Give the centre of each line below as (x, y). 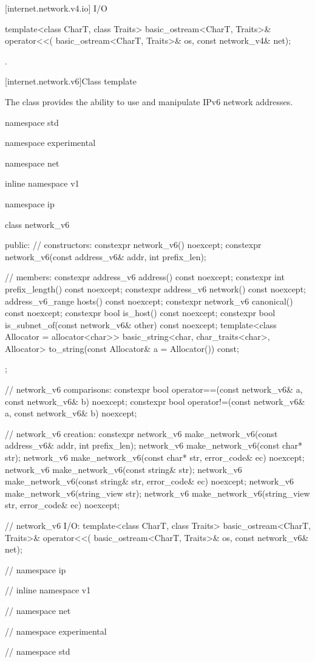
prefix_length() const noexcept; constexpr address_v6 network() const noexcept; (155, 288)
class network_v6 (37, 224)
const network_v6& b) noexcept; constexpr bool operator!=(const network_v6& (155, 401)
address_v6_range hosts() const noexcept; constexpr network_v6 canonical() (149, 301)
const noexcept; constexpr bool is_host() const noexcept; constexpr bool (140, 313)
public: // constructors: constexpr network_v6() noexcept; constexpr (133, 245)
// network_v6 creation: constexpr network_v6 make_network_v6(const (141, 433)
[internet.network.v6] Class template (71, 81)
